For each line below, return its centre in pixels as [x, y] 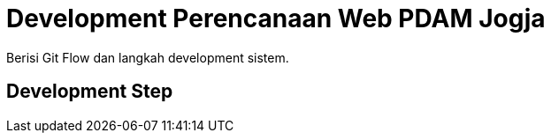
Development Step [90, 92]
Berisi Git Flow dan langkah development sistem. [148, 57]
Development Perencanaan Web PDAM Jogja [276, 18]
